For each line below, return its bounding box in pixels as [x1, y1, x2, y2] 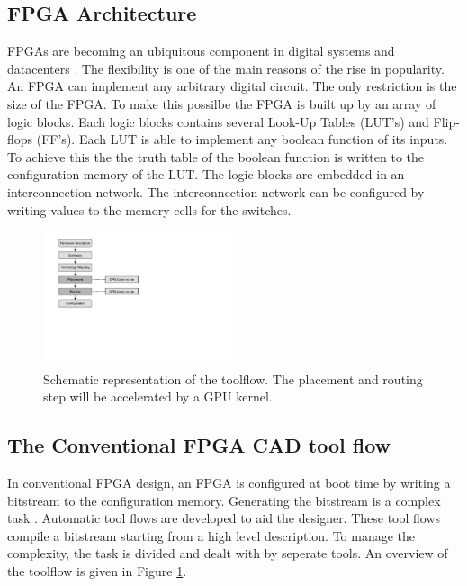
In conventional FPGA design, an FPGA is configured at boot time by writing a [7, 473, 451, 491]
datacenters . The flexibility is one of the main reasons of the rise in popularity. [7, 59, 445, 77]
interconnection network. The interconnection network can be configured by [7, 182, 425, 201]
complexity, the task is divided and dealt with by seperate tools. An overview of [7, 544, 448, 563]
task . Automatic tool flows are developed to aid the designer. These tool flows [7, 509, 441, 527]
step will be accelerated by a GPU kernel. [43, 387, 273, 406]
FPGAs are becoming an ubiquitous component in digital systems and [7, 41, 395, 60]
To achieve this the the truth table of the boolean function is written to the [7, 147, 425, 166]
